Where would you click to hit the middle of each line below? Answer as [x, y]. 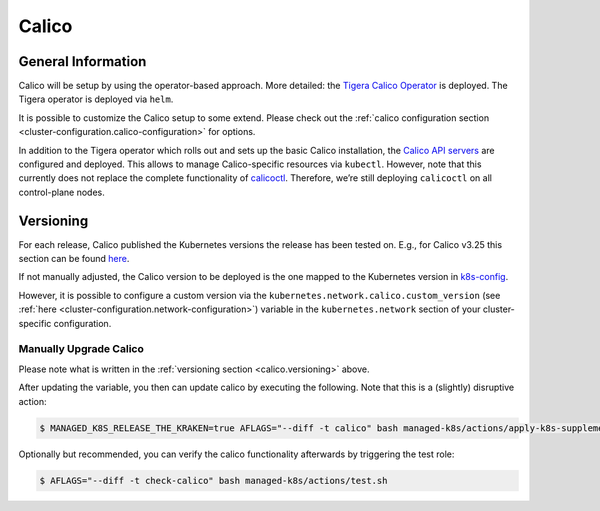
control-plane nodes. [61, 192]
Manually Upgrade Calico [81, 349]
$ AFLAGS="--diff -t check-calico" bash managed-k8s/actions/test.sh [213, 480]
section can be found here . [74, 259]
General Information [82, 61]
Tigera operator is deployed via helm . [96, 99]
